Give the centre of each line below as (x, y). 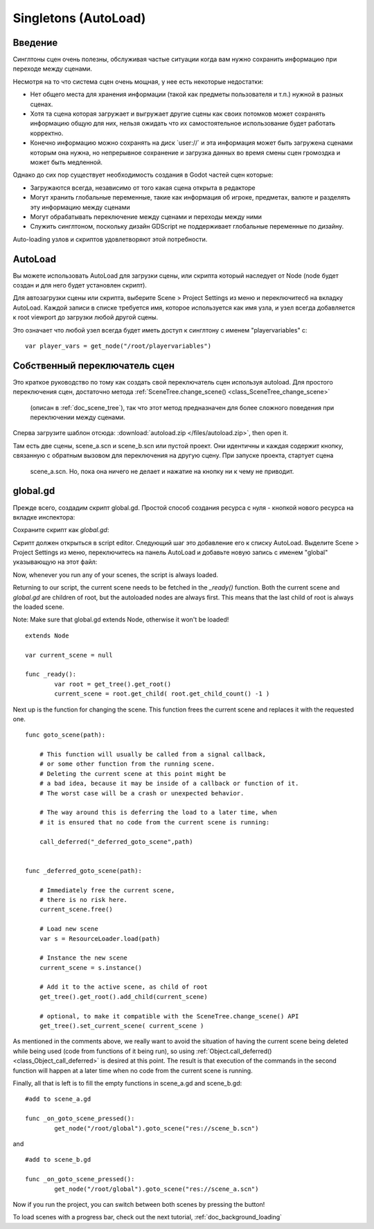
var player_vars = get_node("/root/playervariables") (118, 346)
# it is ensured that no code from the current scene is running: (154, 822)
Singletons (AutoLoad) (79, 18)
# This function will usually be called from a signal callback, (153, 754)
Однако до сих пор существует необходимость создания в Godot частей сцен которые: (143, 175)
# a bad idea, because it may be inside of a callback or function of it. (169, 784)
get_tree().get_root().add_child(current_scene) (123, 997)
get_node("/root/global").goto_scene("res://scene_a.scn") (157, 1189)
